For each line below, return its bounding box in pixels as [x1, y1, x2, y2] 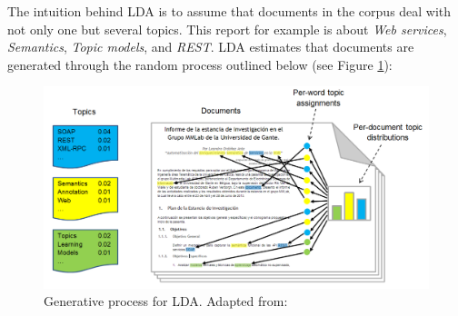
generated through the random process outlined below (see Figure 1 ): [7, 54, 393, 74]
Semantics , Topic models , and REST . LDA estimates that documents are [7, 37, 414, 56]
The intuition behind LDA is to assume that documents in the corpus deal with [7, 2, 452, 20]
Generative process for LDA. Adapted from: [44, 291, 288, 311]
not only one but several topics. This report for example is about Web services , [7, 19, 447, 38]
